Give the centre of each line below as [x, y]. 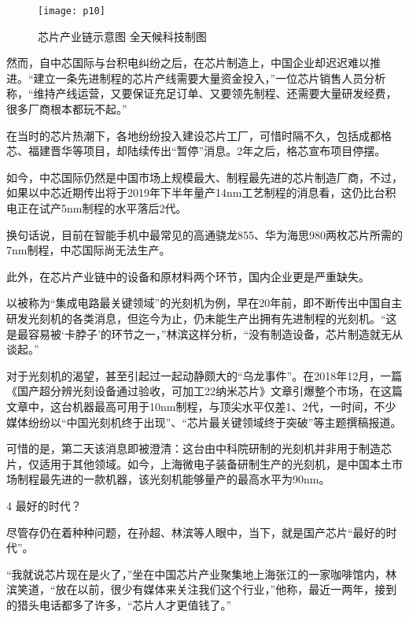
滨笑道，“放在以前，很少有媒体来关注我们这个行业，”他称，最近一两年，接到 [202, 589]
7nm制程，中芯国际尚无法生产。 [88, 250]
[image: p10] [72, 11]
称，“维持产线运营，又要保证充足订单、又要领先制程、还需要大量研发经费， [202, 93]
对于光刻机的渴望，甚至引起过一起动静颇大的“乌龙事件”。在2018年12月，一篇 [204, 375]
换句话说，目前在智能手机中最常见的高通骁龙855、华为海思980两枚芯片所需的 [204, 234]
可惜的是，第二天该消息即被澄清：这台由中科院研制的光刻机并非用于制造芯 [199, 448]
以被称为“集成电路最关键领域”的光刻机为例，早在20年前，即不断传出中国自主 [204, 303]
